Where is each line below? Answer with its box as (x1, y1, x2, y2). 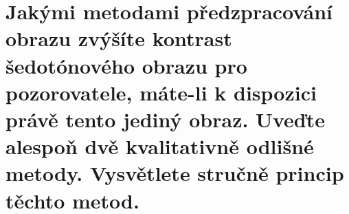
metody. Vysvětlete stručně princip (5, 159, 344, 187)
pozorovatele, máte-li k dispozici (5, 78, 317, 106)
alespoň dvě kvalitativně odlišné (5, 132, 314, 160)
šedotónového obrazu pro (5, 51, 247, 79)
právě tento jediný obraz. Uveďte (5, 105, 325, 133)
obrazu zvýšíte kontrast (5, 24, 232, 52)
